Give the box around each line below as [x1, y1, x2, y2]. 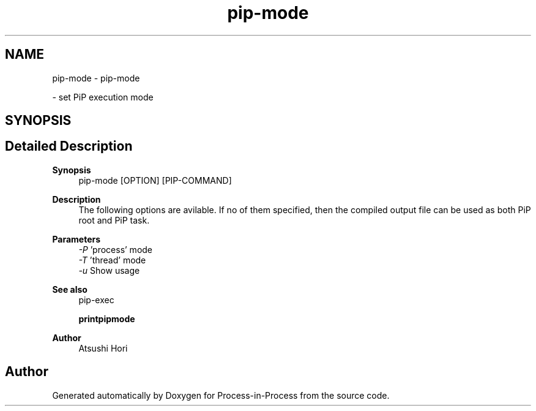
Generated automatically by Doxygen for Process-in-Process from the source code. [52, 390, 390, 401]
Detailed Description [5, 138, 133, 154]
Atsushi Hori [78, 342, 128, 353]
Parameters [52, 233, 101, 244]
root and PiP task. [78, 214, 150, 225]
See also [52, 284, 87, 295]
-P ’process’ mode [78, 244, 153, 255]
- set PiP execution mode [52, 91, 154, 102]
